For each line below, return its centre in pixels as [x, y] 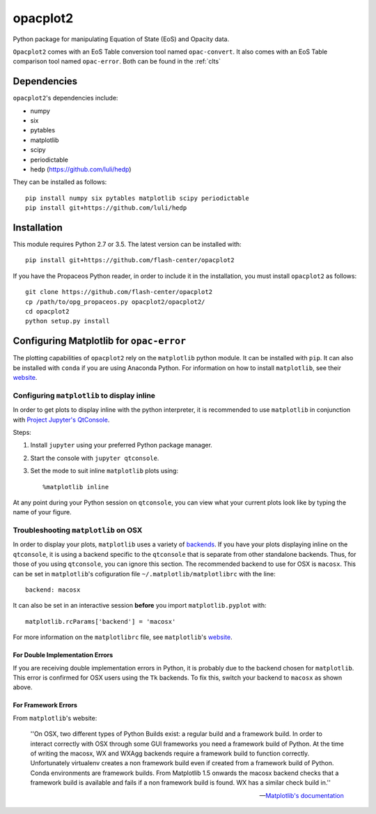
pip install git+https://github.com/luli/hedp [106, 208]
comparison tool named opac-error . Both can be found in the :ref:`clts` [117, 61]
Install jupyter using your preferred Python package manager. [121, 445]
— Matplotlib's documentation [301, 795]
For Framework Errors [45, 705]
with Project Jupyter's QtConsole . [61, 420]
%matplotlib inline [76, 487]
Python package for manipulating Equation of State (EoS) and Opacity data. [121, 39]
